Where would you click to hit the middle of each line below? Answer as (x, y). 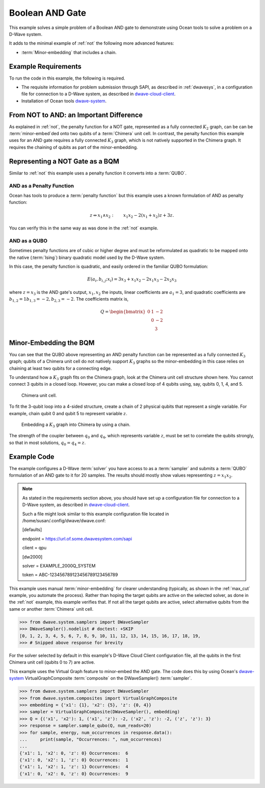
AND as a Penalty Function (41, 186)
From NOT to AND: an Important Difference (76, 115)
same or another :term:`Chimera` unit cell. (51, 609)
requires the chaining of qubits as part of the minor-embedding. (74, 147)
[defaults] (32, 530)
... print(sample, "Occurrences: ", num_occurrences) (91, 739)
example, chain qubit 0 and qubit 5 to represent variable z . (68, 413)
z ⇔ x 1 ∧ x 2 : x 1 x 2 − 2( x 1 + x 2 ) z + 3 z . (132, 216)
